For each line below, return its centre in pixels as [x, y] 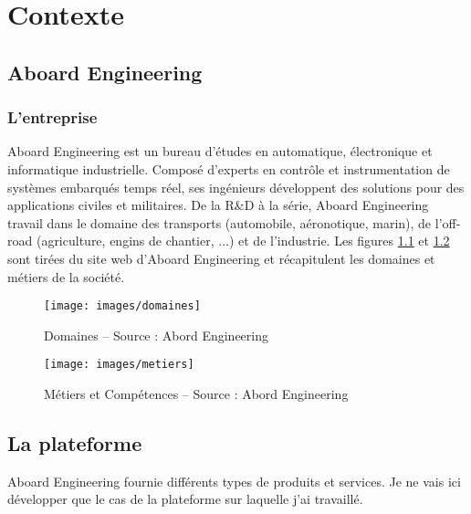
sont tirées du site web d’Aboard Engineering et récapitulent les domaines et [221, 258]
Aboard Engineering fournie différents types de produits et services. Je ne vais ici [234, 481]
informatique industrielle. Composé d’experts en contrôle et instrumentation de [229, 168]
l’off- [448, 222]
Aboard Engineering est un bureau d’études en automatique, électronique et [220, 151]
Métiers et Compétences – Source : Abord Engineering [196, 394]
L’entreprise [52, 117]
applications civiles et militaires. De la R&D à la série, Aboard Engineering [218, 205]
